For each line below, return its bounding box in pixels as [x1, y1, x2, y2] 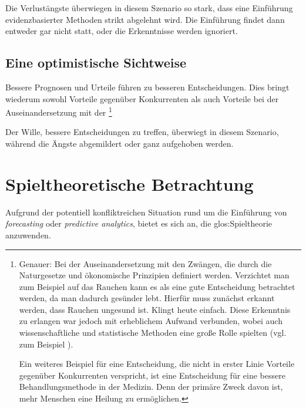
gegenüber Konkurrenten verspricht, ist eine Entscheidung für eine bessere [19, 369, 285, 381]
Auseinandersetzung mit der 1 [5, 104, 112, 118]
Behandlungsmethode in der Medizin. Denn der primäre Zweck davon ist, [19, 380, 283, 393]
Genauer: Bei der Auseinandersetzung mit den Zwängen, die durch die [19, 257, 272, 269]
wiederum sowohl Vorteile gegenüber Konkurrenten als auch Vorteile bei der [5, 92, 279, 104]
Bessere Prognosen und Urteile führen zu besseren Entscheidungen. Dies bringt [5, 80, 290, 93]
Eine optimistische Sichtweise [5, 53, 187, 72]
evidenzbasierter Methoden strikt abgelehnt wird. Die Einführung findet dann [5, 13, 285, 25]
